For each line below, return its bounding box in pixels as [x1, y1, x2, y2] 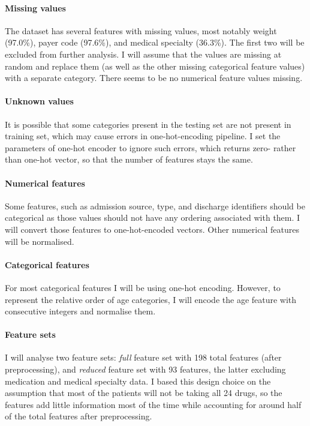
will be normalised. [5, 235, 74, 247]
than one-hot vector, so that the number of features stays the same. [5, 153, 253, 166]
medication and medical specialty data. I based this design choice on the [5, 374, 271, 387]
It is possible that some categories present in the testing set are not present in [5, 118, 291, 130]
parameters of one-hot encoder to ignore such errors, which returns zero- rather [5, 141, 296, 154]
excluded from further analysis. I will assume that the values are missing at [5, 47, 282, 60]
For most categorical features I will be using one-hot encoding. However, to [5, 281, 281, 293]
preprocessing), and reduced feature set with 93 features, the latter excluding [5, 363, 286, 376]
